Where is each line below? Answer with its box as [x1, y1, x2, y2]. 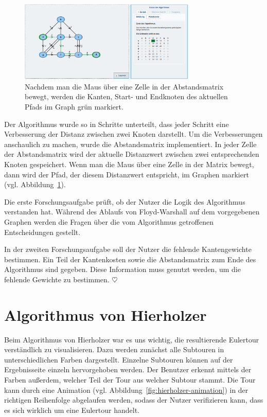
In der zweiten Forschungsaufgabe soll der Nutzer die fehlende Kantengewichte [4, 244, 252, 255]
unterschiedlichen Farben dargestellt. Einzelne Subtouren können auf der [4, 354, 233, 365]
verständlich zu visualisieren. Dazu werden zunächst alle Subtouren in [4, 344, 224, 355]
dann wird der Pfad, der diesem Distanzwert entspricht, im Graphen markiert [4, 169, 249, 179]
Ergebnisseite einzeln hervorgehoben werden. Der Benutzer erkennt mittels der [4, 364, 252, 375]
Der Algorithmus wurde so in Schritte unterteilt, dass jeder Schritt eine [4, 118, 229, 129]
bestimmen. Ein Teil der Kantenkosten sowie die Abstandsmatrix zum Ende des [4, 253, 256, 264]
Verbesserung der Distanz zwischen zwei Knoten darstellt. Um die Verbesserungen [4, 129, 263, 139]
